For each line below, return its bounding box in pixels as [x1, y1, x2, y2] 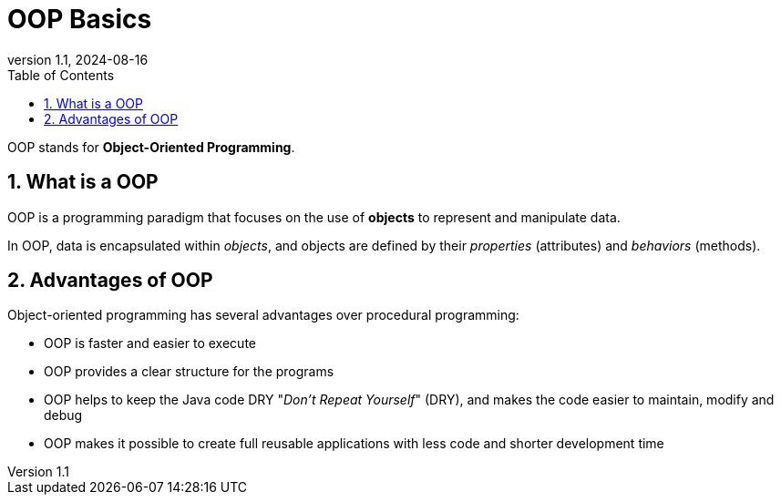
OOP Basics [7, 4, 152, 35]
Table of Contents [7, 67, 115, 83]
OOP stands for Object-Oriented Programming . [7, 138, 295, 155]
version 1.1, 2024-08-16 [7, 51, 149, 67]
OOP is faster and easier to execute [44, 335, 256, 352]
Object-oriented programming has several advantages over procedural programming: [7, 307, 519, 323]
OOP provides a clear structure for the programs [44, 364, 334, 380]
